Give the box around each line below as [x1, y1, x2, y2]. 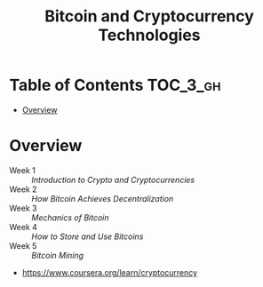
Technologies [97, 25, 202, 45]
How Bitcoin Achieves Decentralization [31, 193, 174, 203]
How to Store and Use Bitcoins [31, 231, 144, 242]
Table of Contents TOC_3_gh [9, 76, 221, 95]
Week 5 [9, 240, 37, 251]
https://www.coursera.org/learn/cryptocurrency [21, 267, 198, 277]
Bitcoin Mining [31, 250, 84, 260]
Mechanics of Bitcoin [31, 211, 109, 223]
